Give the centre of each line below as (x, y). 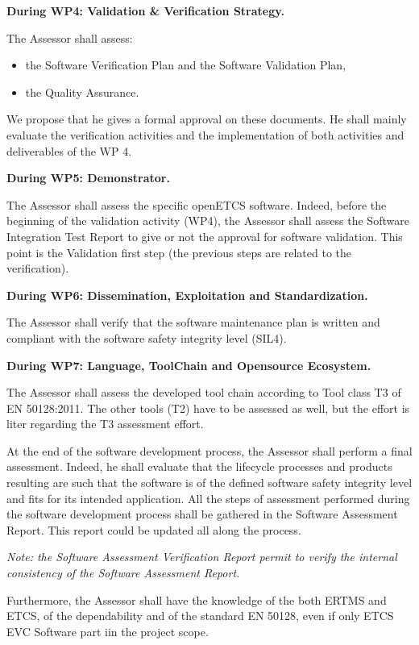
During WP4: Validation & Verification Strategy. (145, 10)
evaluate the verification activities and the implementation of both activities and (205, 134)
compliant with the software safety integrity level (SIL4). (147, 337)
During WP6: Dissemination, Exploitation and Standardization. (187, 295)
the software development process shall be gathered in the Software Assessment (202, 514)
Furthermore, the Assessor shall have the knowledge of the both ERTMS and (197, 599)
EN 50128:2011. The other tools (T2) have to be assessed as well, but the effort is (208, 408)
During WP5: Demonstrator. (88, 178)
